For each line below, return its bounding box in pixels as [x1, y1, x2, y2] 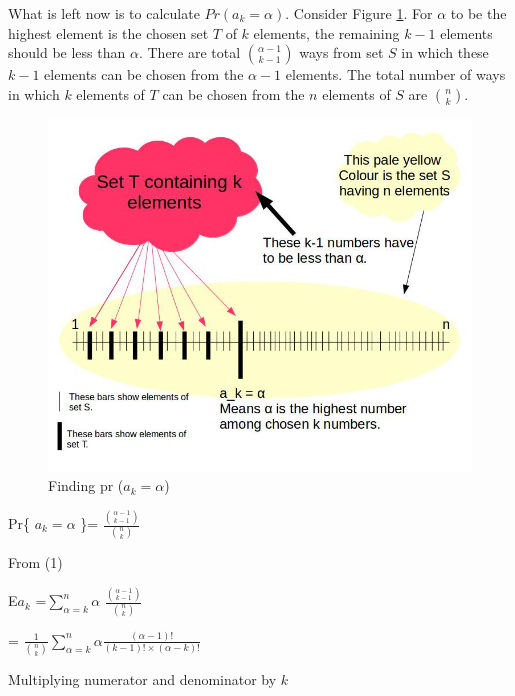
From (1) [8, 552, 63, 573]
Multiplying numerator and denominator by [8, 669, 277, 690]
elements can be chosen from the [44, 64, 244, 85]
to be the [450, 3, 507, 23]
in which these [401, 42, 489, 63]
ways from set [299, 42, 384, 63]
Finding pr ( [48, 475, 124, 496]
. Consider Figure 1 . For [285, 3, 433, 23]
